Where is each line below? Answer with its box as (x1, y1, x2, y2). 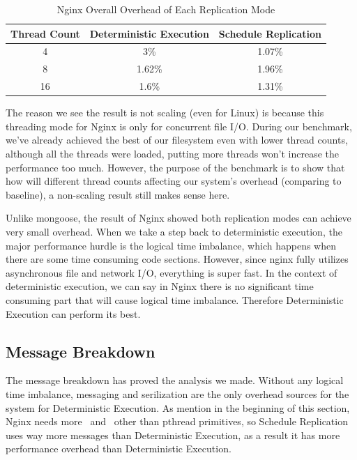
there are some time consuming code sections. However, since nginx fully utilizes (6, 252, 349, 266)
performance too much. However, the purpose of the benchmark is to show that (6, 160, 345, 174)
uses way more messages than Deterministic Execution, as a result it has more (6, 427, 340, 442)
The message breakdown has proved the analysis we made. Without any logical (6, 373, 344, 388)
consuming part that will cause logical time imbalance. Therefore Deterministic (6, 292, 344, 307)
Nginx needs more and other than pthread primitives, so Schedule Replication (6, 414, 348, 429)
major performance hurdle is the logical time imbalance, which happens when (6, 238, 336, 252)
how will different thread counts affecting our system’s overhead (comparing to (6, 174, 342, 188)
